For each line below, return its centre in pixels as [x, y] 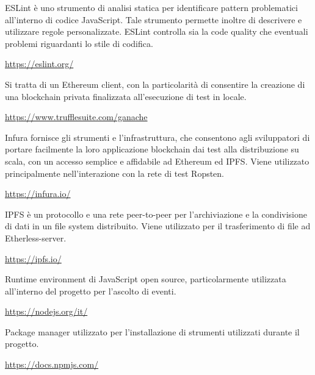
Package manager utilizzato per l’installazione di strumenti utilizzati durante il [152, 331]
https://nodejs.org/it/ [46, 311]
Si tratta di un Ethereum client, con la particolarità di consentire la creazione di [155, 84]
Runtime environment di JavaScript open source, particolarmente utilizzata [146, 279]
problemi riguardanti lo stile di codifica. [79, 43]
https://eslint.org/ [39, 64]
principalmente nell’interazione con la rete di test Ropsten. [115, 173]
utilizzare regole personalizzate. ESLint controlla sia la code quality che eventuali [157, 31]
